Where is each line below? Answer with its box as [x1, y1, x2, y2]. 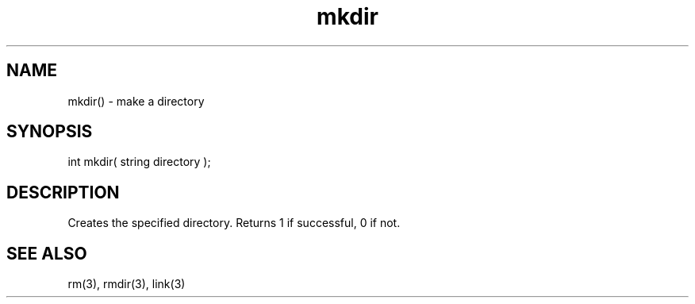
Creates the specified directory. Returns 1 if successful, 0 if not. [67, 216, 401, 230]
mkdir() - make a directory [67, 94, 205, 108]
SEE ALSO [6, 243, 87, 264]
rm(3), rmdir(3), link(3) [67, 277, 186, 291]
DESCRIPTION [6, 182, 120, 202]
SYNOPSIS [6, 121, 93, 142]
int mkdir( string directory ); [67, 155, 211, 169]
